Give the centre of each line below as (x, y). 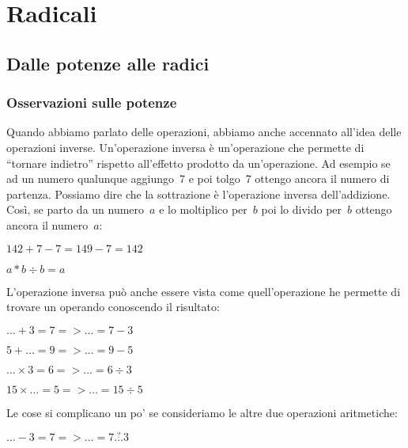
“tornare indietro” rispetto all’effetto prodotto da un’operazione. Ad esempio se (198, 163)
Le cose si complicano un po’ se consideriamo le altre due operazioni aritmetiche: (202, 412)
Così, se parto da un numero (76, 209)
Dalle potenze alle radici (108, 63)
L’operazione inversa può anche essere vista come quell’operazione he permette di (204, 291)
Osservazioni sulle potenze (92, 103)
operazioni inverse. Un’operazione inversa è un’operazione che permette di (185, 147)
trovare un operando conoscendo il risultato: (113, 307)
